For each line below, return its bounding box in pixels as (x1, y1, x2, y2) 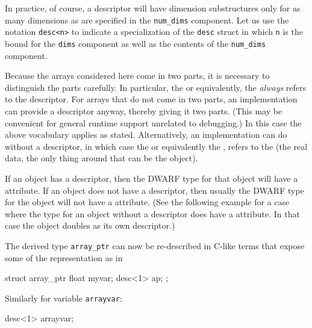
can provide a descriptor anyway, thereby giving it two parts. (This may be (5, 104, 282, 117)
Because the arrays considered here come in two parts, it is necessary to (5, 69, 270, 82)
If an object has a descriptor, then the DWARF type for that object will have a (5, 172, 298, 184)
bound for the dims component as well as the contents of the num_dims (5, 37, 266, 49)
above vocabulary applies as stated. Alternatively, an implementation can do (5, 128, 287, 141)
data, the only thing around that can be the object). (5, 152, 198, 164)
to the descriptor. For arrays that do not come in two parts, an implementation (5, 93, 298, 105)
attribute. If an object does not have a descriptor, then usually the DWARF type (5, 184, 304, 196)
